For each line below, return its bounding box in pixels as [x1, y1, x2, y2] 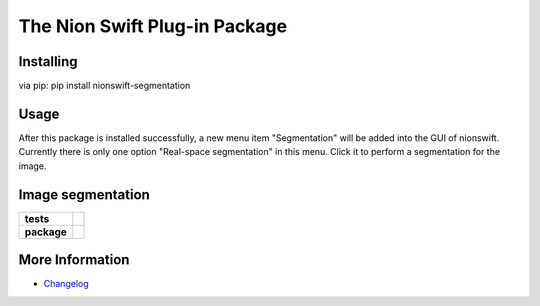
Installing [18, 53, 79, 70]
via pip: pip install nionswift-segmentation [18, 80, 191, 92]
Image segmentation [18, 186, 150, 203]
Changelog [43, 278, 89, 290]
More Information [18, 251, 130, 269]
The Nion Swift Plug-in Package [18, 15, 288, 37]
